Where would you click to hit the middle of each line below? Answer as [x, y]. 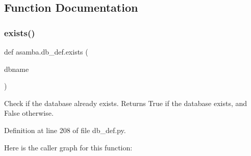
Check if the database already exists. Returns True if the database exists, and [126, 103]
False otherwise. [29, 113]
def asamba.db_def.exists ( [46, 51]
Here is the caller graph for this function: [68, 147]
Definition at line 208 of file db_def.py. [65, 130]
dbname [17, 69]
